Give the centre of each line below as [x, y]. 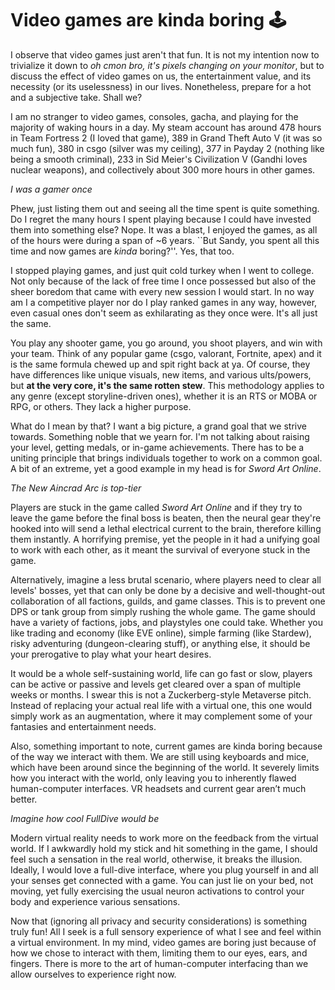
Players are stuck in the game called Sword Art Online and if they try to [156, 507]
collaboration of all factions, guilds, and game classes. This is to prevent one [168, 601]
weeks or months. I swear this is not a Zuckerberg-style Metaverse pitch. [161, 694]
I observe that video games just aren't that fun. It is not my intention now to [165, 54]
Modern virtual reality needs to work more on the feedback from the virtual [164, 838]
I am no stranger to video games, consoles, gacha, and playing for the [154, 116]
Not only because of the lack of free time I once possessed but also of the [163, 281]
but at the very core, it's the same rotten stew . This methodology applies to [167, 385]
